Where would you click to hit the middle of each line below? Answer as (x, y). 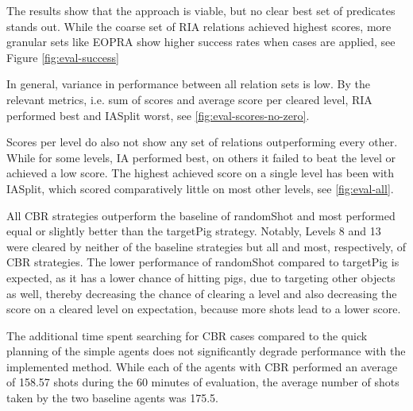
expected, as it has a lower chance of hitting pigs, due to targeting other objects (201, 277)
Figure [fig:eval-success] (63, 57)
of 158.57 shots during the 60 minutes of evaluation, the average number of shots (203, 382)
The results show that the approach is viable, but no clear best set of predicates (201, 10)
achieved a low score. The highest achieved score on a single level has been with (201, 173)
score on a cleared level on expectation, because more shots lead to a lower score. (204, 309)
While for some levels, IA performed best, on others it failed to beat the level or (201, 157)
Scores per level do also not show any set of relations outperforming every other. (202, 142)
